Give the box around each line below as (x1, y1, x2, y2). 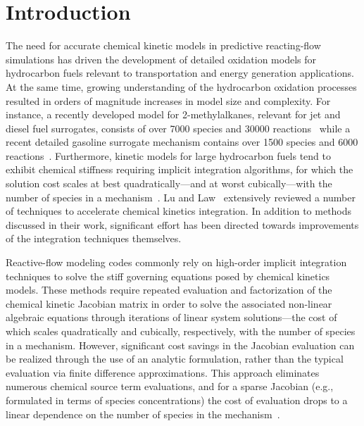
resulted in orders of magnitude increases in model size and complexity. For (6, 93, 331, 108)
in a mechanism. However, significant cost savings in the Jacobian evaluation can (6, 337, 355, 352)
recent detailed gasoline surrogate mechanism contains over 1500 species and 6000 (6, 134, 358, 149)
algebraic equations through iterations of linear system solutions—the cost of (6, 310, 337, 325)
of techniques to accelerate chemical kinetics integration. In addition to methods (6, 203, 352, 218)
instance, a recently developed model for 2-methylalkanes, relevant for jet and (6, 107, 341, 122)
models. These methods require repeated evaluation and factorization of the (6, 282, 332, 297)
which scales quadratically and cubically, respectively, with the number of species (6, 324, 356, 338)
